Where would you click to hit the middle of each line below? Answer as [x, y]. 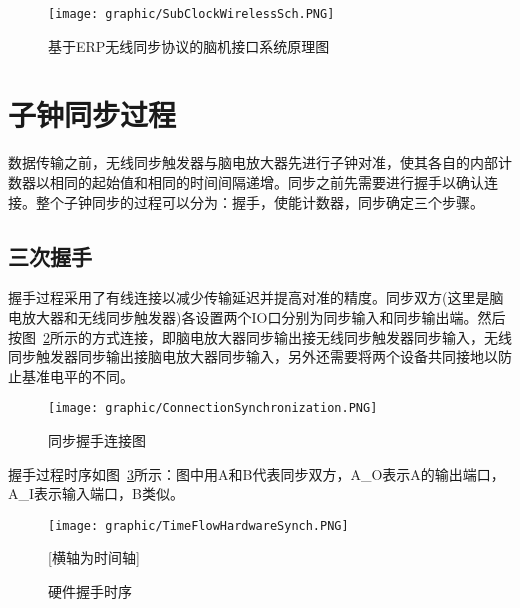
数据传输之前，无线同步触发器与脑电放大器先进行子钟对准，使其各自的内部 [253, 162]
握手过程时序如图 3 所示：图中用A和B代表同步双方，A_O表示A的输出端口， [256, 473]
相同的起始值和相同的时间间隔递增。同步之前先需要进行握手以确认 [266, 181]
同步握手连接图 [97, 439]
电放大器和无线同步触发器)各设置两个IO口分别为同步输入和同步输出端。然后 [257, 316]
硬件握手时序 [90, 591]
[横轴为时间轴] [94, 557]
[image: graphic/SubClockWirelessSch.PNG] [191, 14]
